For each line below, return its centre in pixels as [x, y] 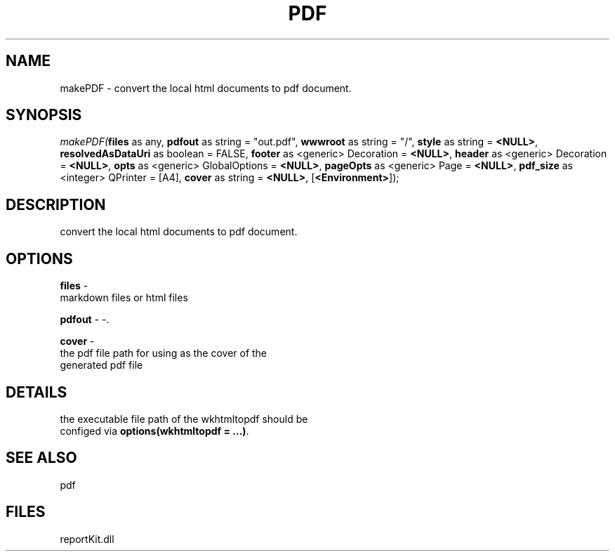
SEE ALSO [41, 458]
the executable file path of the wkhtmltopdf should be [184, 419]
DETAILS [37, 392]
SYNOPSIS [44, 115]
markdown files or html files [124, 298]
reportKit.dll [87, 539]
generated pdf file [101, 365]
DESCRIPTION [56, 204]
